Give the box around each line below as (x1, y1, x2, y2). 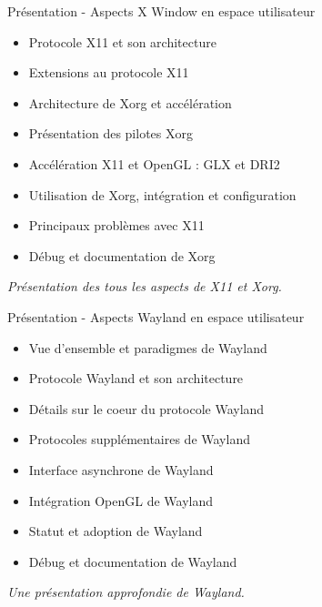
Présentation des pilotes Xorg (28, 124, 193, 143)
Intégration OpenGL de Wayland (28, 491, 213, 510)
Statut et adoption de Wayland (28, 521, 203, 541)
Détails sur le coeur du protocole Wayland (28, 399, 265, 418)
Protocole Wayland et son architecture (28, 369, 244, 388)
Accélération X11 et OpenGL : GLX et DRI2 (28, 154, 280, 173)
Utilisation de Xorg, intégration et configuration (28, 185, 297, 204)
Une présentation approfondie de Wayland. (7, 582, 245, 602)
